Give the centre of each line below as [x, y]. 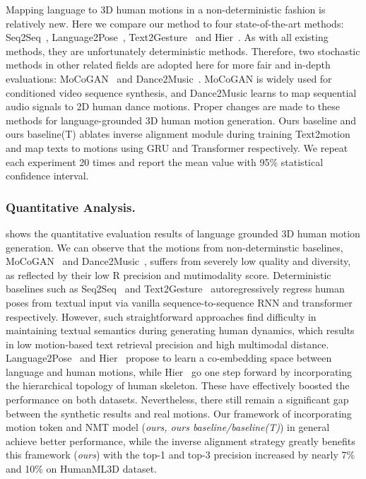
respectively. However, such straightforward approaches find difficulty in [161, 316]
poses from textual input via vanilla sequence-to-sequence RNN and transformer [179, 302]
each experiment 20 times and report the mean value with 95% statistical [165, 161]
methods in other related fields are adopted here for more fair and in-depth [168, 65]
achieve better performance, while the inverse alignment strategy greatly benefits [181, 440]
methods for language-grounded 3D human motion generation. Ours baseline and [181, 120]
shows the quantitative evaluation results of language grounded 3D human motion [183, 233]
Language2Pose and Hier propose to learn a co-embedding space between [169, 358]
